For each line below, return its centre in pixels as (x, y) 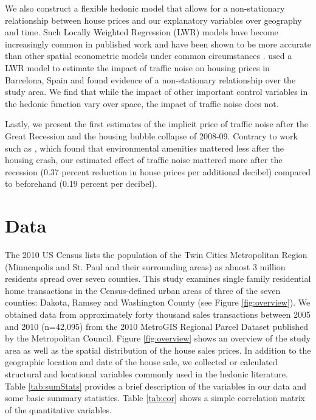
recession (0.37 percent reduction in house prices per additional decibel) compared (158, 171)
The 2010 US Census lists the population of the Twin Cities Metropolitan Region (156, 255)
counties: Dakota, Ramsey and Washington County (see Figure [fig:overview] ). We (158, 302)
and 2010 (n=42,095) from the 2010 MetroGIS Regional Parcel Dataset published (157, 326)
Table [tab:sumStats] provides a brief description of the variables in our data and (156, 386)
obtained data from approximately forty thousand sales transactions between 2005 (158, 314)
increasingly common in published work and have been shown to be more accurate (158, 44)
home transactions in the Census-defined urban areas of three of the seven (143, 290)
